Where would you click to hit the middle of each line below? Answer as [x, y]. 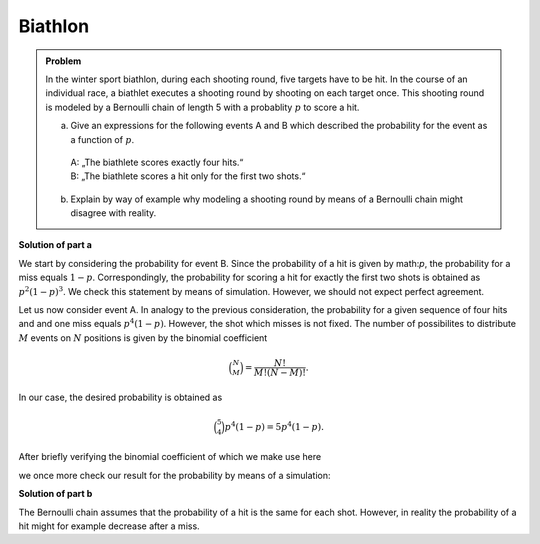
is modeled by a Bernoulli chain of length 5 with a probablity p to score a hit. [202, 107]
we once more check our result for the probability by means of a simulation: [174, 475]
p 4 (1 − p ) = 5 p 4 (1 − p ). [274, 426]
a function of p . [102, 139]
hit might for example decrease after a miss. [109, 526]
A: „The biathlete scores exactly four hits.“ [157, 162]
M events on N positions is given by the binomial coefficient [143, 337]
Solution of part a [55, 245]
